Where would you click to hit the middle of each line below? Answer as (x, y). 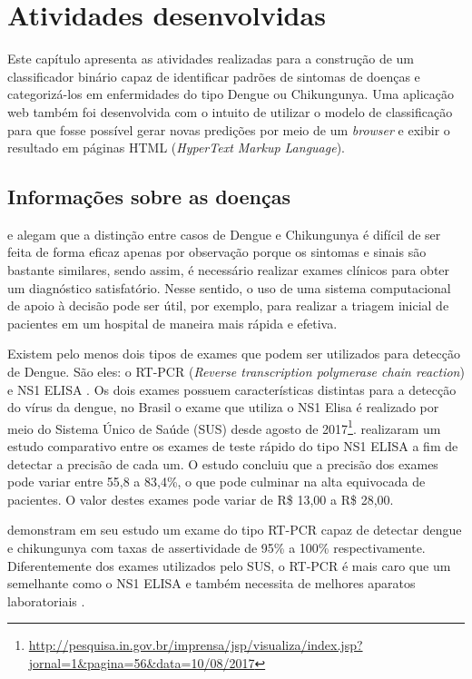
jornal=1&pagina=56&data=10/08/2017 (142, 663)
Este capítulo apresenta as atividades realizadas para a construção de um (211, 59)
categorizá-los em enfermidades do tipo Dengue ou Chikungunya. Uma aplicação (231, 94)
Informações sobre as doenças (149, 197)
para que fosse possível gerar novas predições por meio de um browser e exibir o (229, 129)
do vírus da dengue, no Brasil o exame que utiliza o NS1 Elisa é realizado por (223, 407)
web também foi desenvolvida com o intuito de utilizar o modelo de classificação (230, 111)
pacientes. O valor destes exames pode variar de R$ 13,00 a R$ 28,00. (201, 499)
